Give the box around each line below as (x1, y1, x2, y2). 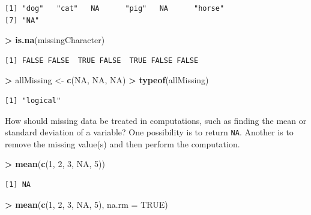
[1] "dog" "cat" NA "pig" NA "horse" (5, 4, 225, 13)
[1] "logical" (5, 96, 61, 105)
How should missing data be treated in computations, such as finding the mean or (5, 114, 307, 126)
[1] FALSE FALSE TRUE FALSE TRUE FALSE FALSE (5, 56, 199, 65)
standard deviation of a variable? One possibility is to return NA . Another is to (5, 126, 294, 138)
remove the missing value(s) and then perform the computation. (5, 137, 240, 150)
